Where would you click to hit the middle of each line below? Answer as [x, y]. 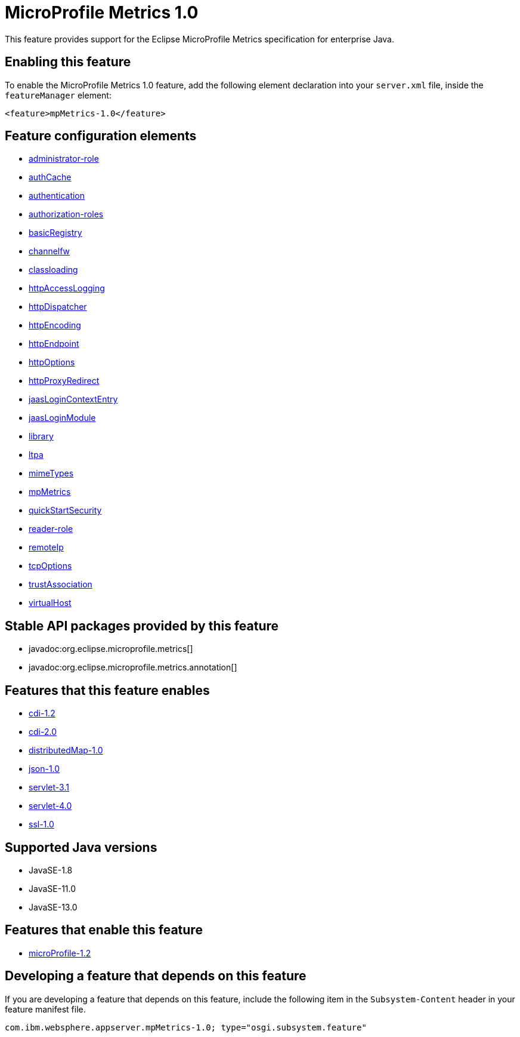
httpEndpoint [54, 344]
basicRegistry [55, 233]
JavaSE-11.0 [52, 888]
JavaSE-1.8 [51, 870]
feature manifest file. [45, 1009]
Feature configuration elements [101, 136]
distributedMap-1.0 [66, 750]
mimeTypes [51, 473]
